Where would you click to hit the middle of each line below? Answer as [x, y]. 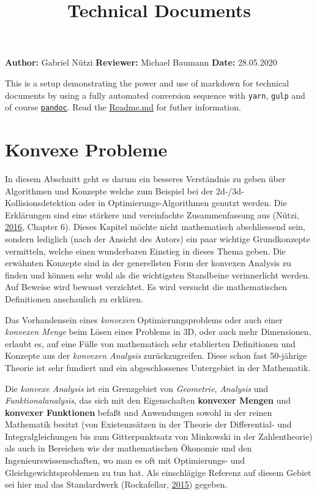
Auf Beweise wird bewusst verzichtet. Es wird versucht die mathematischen [146, 287]
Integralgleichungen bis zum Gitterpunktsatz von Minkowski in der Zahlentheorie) [159, 436]
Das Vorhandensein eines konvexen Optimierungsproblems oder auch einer [144, 319]
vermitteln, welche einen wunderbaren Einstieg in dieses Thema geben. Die [145, 251]
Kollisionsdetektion [41, 203]
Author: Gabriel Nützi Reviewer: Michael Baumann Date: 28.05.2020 [141, 62]
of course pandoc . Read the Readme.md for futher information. [123, 107]
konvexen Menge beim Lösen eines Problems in [93, 332]
